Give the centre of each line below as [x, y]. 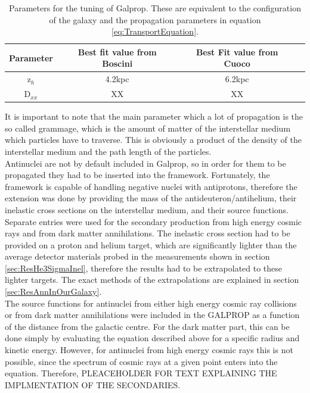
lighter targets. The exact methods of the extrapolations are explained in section [152, 280]
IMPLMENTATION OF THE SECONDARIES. [93, 384]
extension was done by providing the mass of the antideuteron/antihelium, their [151, 198]
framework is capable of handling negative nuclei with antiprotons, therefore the [151, 186]
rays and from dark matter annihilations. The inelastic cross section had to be [148, 233]
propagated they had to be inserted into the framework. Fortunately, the [137, 175]
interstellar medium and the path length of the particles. [108, 151]
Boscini [117, 63]
